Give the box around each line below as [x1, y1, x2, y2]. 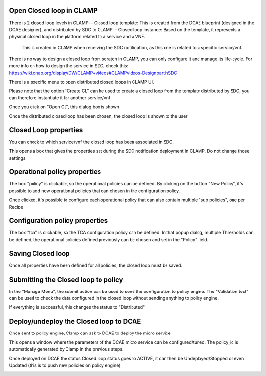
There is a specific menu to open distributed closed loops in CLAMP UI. [9, 79, 154, 85]
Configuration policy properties [9, 216, 108, 225]
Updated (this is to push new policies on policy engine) [9, 362, 121, 368]
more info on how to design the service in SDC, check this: [9, 63, 129, 69]
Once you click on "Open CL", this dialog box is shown [9, 104, 119, 110]
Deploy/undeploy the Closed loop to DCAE [9, 317, 141, 326]
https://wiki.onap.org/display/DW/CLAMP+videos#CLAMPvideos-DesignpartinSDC [9, 70, 177, 76]
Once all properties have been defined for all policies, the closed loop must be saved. [9, 262, 182, 268]
